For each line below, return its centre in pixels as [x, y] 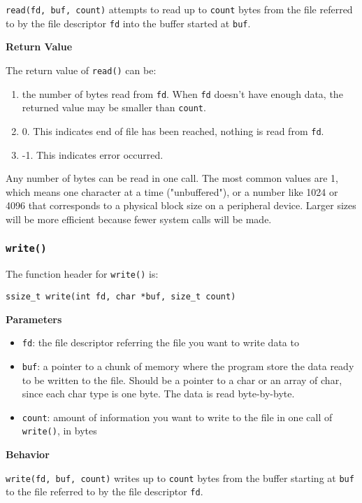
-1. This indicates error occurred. [93, 154]
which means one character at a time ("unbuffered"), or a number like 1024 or [172, 191]
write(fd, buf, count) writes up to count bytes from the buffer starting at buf [180, 477]
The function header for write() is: [82, 274]
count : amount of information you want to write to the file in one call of [177, 417]
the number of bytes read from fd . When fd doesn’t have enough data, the [182, 93]
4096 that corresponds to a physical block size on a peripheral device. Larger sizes [181, 205]
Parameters [34, 319]
